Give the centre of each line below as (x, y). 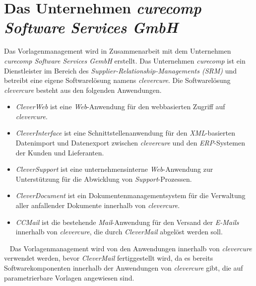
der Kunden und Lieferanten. (60, 152)
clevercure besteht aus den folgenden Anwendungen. (83, 90)
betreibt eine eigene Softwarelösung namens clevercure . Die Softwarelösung (117, 80)
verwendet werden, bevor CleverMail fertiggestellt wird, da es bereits (109, 258)
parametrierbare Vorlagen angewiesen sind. (69, 277)
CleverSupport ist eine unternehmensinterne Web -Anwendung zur (114, 169)
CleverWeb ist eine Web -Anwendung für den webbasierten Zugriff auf (120, 107)
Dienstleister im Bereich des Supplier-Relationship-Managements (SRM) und (121, 70)
